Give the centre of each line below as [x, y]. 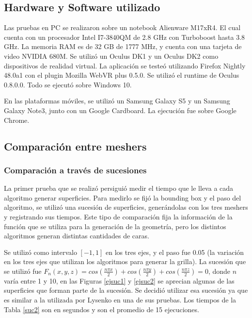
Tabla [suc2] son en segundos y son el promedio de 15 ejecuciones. [102, 309]
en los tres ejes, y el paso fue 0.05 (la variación [175, 252]
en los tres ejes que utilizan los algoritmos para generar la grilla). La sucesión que [125, 261]
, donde [219, 271]
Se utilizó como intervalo [40, 252]
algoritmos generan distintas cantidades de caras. [77, 236]
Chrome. [17, 120]
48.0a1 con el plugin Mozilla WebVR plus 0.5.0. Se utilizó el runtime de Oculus [122, 75]
